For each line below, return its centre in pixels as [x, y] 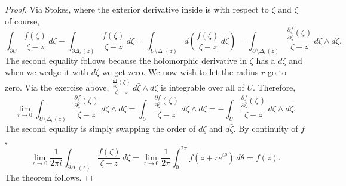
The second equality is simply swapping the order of [100, 128]
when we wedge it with [47, 72]
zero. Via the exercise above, [57, 87]
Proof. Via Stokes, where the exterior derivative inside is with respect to [137, 9]
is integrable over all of [202, 87]
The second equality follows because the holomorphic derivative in [126, 60]
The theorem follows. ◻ [49, 177]
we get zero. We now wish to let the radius [180, 72]
